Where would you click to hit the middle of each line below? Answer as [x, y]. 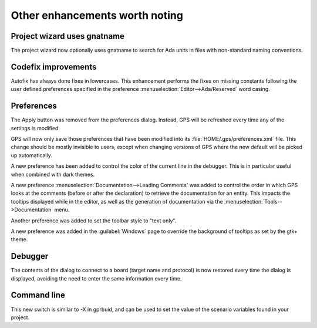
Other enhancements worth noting [97, 15]
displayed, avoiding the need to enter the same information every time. [96, 278]
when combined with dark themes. [53, 174]
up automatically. [31, 155]
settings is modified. [35, 128]
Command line [38, 295]
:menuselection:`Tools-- [253, 201]
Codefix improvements [54, 67]
